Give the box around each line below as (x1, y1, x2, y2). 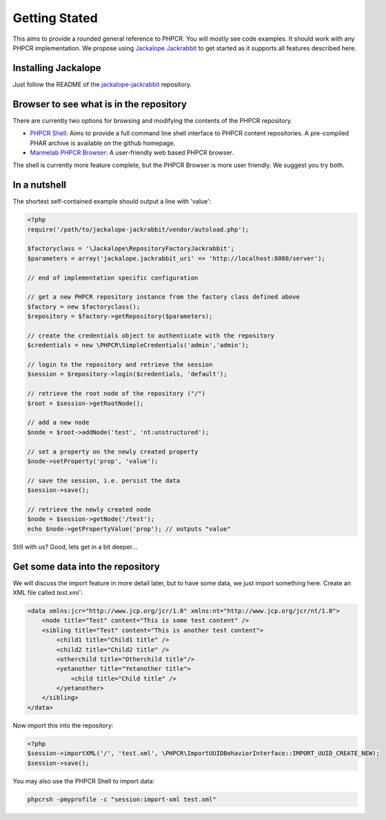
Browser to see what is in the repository (12, 98, 187, 110)
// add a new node (27, 418, 90, 427)
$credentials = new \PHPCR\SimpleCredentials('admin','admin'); (27, 342, 250, 349)
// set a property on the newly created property (27, 447, 199, 456)
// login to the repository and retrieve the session (27, 361, 213, 369)
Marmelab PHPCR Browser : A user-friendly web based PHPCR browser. (30, 148, 234, 157)
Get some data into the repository (12, 560, 161, 572)
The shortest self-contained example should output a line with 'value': (12, 197, 212, 206)
